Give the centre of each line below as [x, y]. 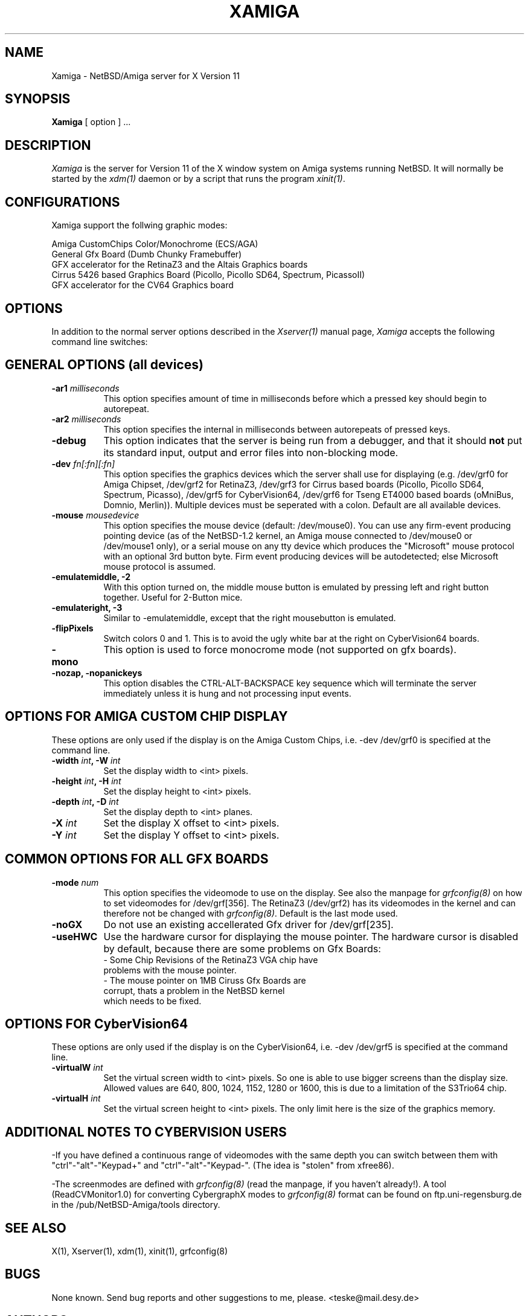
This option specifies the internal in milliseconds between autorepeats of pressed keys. [277, 429]
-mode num [75, 882]
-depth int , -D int [85, 801]
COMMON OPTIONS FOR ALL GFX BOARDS [137, 859]
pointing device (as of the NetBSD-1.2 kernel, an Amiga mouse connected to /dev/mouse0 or [288, 535]
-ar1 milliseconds [85, 388]
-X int [64, 823]
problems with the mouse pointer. [170, 970]
